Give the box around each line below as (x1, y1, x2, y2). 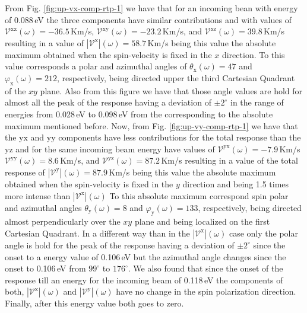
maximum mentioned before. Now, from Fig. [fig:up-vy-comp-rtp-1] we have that (5, 119, 298, 132)
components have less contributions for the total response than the (58, 131, 301, 143)
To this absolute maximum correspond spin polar (109, 189, 289, 202)
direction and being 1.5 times (182, 177, 289, 190)
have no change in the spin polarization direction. (116, 285, 296, 298)
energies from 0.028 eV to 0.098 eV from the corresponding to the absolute (5, 107, 273, 120)
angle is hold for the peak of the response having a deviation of (5, 238, 235, 251)
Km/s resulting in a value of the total (161, 154, 298, 167)
